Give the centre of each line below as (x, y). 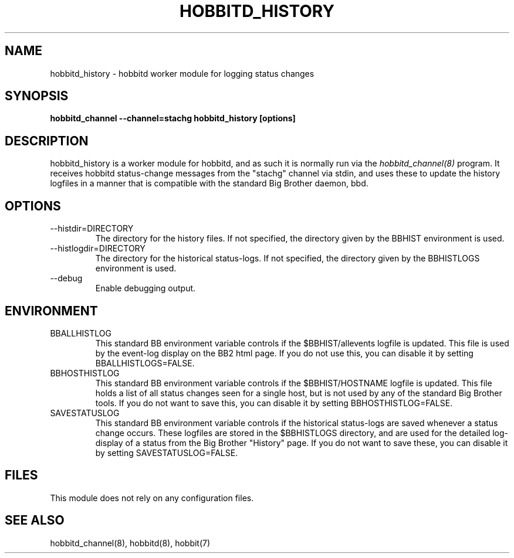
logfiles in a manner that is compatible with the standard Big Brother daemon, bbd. (209, 183)
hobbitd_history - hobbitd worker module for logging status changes (182, 73)
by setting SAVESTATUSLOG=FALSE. (167, 452)
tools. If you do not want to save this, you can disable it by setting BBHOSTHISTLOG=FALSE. (274, 403)
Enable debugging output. (146, 288)
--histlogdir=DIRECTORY (98, 249)
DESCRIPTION (47, 141)
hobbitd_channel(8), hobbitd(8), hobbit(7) (130, 543)
